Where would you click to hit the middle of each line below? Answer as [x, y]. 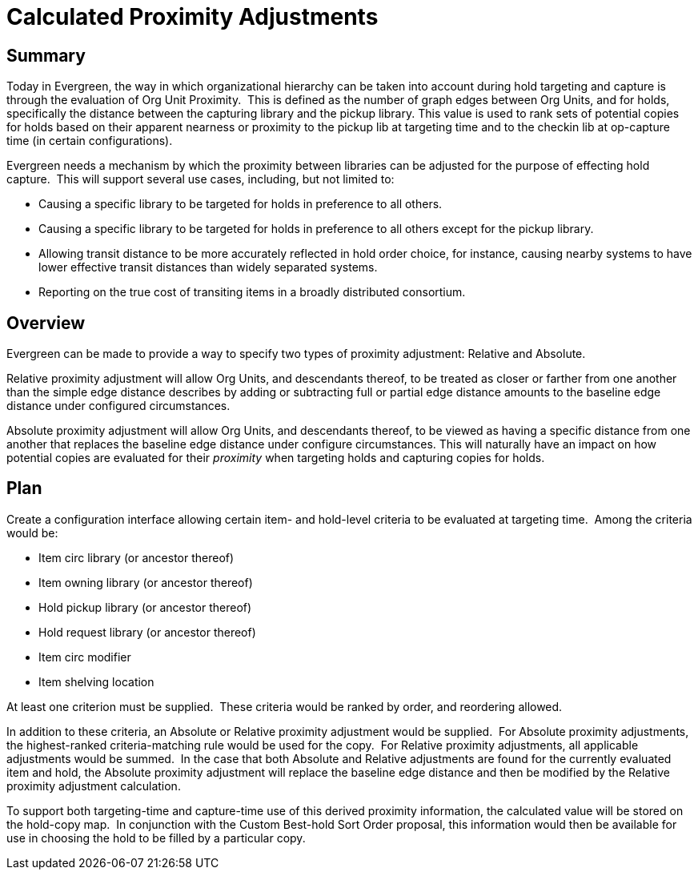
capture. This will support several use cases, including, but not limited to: [201, 179]
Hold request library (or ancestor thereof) [147, 632]
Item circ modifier [85, 657]
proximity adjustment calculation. [94, 786]
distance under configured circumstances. [118, 406]
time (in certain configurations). [90, 141]
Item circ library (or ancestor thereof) [136, 557]
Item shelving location [96, 681]
